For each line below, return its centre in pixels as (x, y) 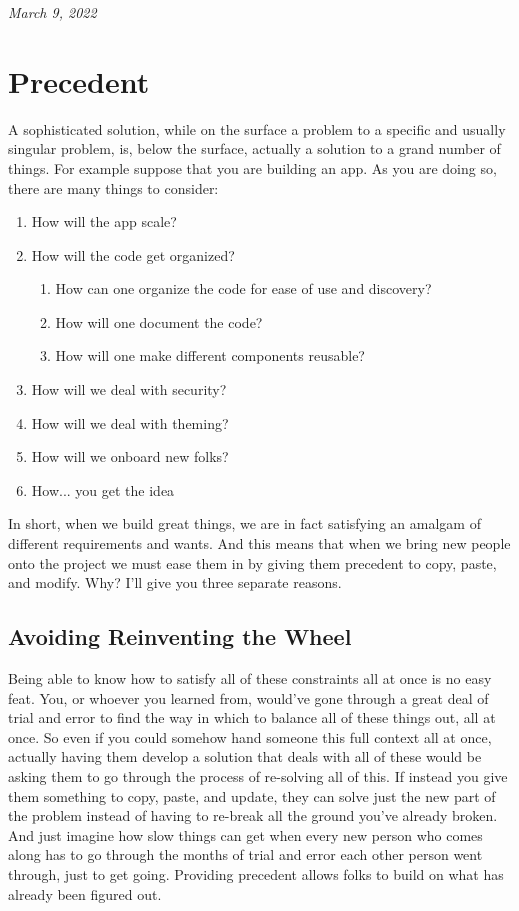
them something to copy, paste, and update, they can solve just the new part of (252, 795)
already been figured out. (85, 893)
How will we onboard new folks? (130, 456)
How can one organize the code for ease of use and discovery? (243, 288)
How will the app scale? (104, 221)
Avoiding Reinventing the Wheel (180, 636)
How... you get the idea (103, 489)
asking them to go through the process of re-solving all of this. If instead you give (258, 775)
